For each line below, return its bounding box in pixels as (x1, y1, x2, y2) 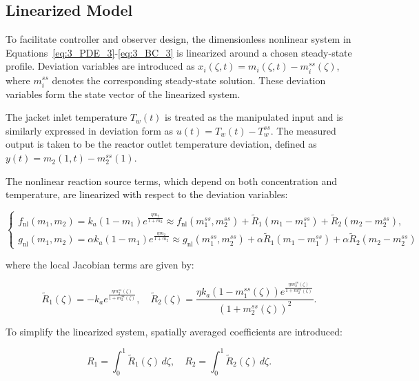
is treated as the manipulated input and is (165, 110, 343, 124)
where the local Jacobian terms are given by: (6, 257, 194, 272)
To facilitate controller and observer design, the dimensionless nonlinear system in (6, 32, 351, 46)
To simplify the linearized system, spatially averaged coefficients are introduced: (6, 324, 343, 338)
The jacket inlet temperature (6, 110, 127, 124)
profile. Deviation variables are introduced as (6, 59, 195, 73)
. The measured (270, 123, 336, 137)
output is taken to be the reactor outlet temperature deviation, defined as (6, 137, 317, 151)
